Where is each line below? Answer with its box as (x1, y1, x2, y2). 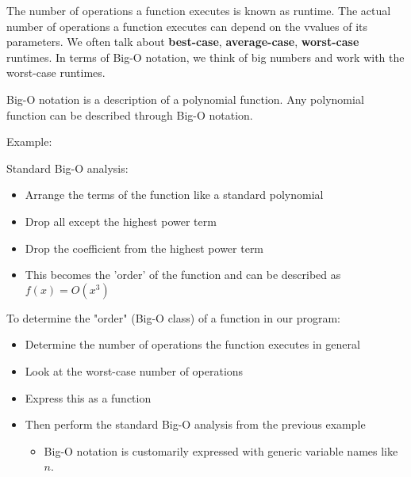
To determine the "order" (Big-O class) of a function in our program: (6, 309, 340, 326)
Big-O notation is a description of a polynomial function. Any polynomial (6, 90, 364, 107)
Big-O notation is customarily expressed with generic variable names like (44, 442, 398, 459)
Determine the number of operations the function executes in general (25, 336, 360, 353)
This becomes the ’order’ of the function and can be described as (25, 266, 341, 283)
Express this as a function (25, 389, 152, 406)
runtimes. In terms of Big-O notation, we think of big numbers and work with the (6, 48, 405, 65)
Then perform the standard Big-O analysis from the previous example (25, 416, 366, 433)
